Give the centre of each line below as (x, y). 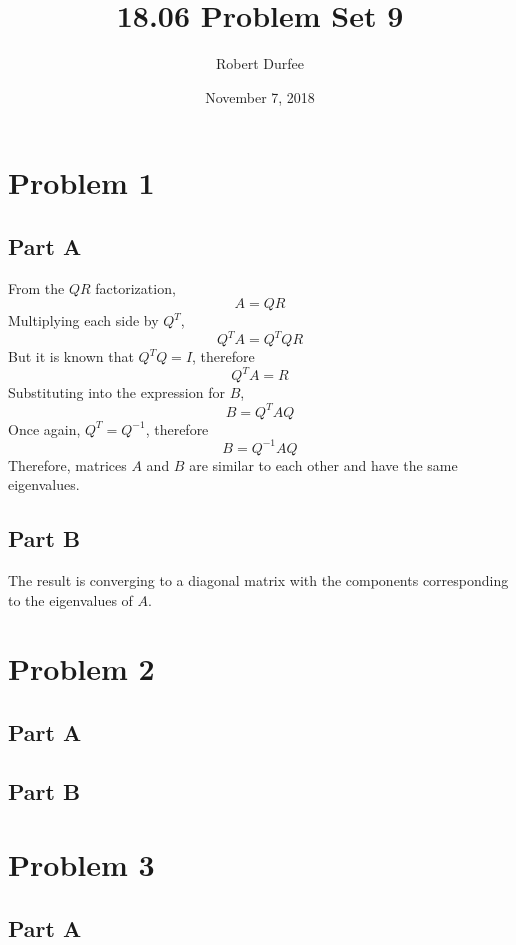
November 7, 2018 (260, 96)
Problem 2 (81, 668)
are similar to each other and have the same (323, 464)
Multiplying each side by (83, 320)
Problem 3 (81, 864)
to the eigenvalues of (70, 599)
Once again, (44, 428)
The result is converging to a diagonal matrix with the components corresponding (258, 580)
